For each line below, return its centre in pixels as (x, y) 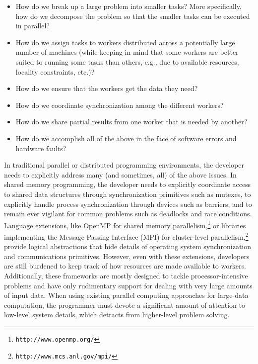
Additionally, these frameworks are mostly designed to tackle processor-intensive (126, 275)
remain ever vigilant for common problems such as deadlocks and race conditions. (128, 214)
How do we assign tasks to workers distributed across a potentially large (125, 42)
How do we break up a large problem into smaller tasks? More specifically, (129, 6)
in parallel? (32, 26)
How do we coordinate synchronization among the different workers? (120, 105)
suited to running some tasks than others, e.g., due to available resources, (127, 61)
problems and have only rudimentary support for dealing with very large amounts (128, 285)
